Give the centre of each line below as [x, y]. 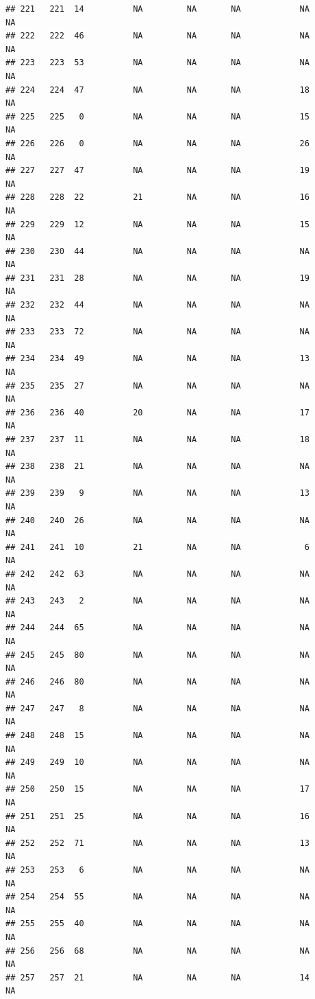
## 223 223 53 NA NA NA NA [157, 63]
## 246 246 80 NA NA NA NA [157, 681]
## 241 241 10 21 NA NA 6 [157, 547]
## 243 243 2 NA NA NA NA [157, 601]
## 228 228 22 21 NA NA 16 [157, 197]
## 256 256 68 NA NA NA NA [157, 951]
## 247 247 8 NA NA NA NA [157, 708]
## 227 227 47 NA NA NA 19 [157, 171]
